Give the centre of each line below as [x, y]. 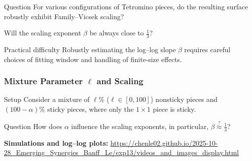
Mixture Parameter [43, 81]
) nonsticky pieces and [184, 99]
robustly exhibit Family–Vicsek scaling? [64, 16]
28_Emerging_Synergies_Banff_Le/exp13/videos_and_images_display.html [122, 152]
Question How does [33, 126]
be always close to [117, 33]
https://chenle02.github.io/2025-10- [164, 143]
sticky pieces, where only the [90, 109]
